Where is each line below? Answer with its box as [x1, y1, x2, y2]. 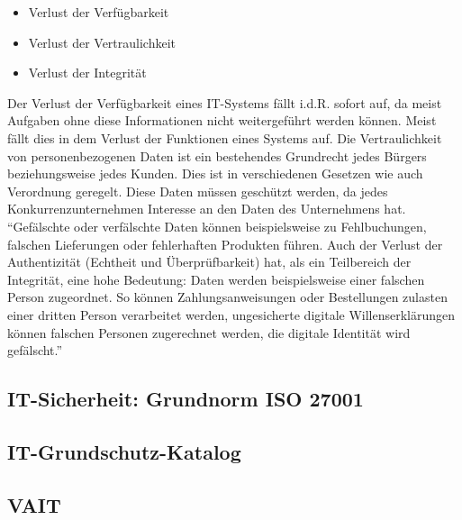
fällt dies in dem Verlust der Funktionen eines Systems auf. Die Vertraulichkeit [7, 128, 442, 147]
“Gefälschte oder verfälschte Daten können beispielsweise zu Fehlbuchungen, [7, 216, 427, 235]
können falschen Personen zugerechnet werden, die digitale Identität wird [7, 323, 411, 342]
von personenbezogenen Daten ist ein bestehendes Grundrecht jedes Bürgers [7, 146, 427, 165]
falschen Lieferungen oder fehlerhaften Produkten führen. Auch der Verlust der [7, 234, 443, 253]
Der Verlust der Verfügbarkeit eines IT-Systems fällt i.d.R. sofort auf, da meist [7, 93, 442, 112]
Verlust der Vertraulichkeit [28, 32, 176, 51]
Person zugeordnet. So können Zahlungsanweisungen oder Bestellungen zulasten [7, 287, 448, 306]
